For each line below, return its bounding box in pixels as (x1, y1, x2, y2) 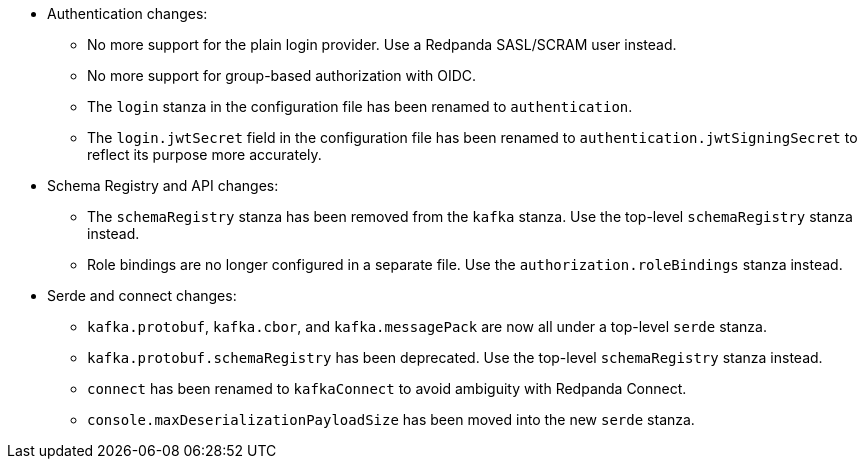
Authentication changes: (47, 5, 208, 22)
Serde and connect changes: (47, 287, 237, 304)
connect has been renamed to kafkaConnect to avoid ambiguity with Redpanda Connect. (87, 380, 687, 397)
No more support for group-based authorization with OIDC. (87, 67, 477, 84)
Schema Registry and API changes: (47, 177, 279, 194)
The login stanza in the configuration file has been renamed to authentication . (87, 98, 633, 115)
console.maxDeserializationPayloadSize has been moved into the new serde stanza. (87, 411, 695, 428)
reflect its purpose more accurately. (87, 146, 322, 163)
